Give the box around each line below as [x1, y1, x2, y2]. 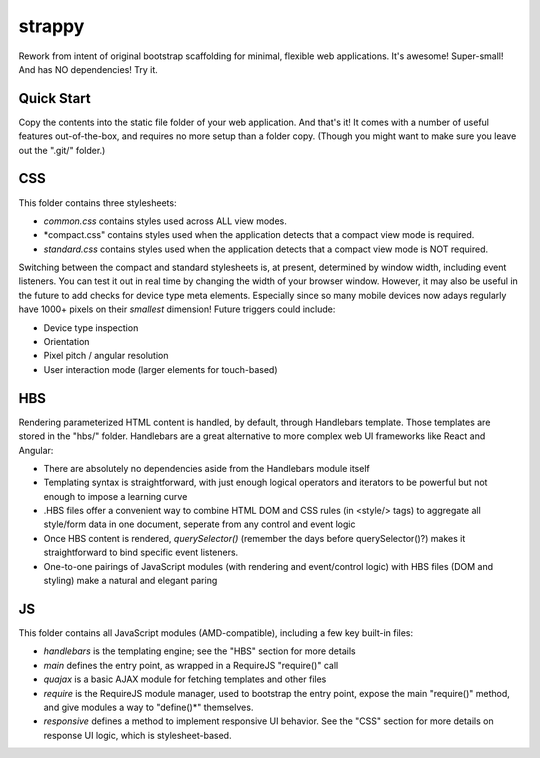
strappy [18, 15, 85, 37]
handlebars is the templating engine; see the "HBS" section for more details [43, 645, 356, 657]
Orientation [43, 336, 90, 348]
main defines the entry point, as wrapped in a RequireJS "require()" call [43, 659, 339, 671]
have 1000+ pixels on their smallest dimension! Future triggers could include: [18, 303, 336, 315]
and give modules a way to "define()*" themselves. [43, 701, 254, 713]
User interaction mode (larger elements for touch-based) [43, 363, 279, 375]
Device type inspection [43, 321, 139, 334]
